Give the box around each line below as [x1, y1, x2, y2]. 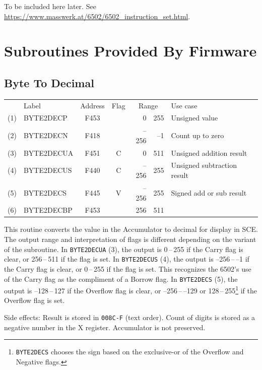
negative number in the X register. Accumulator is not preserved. [4, 322, 206, 332]
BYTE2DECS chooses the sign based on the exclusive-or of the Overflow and [16, 346, 244, 357]
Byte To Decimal [4, 75, 94, 90]
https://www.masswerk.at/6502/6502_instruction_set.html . [4, 11, 190, 21]
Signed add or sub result [171, 187, 247, 198]
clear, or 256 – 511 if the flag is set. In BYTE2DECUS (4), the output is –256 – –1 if [4, 254, 249, 264]
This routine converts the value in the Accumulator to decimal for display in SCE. [4, 224, 258, 234]
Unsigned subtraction [171, 160, 237, 170]
